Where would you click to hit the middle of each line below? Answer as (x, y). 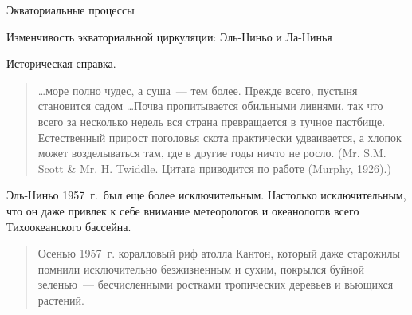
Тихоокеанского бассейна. (69, 226)
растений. (61, 299)
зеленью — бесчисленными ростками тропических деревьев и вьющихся (216, 284)
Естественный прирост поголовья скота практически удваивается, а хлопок (220, 137)
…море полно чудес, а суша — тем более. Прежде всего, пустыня (198, 90)
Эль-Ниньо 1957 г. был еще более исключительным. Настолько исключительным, (206, 195)
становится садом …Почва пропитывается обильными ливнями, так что (210, 106)
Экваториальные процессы (71, 10)
